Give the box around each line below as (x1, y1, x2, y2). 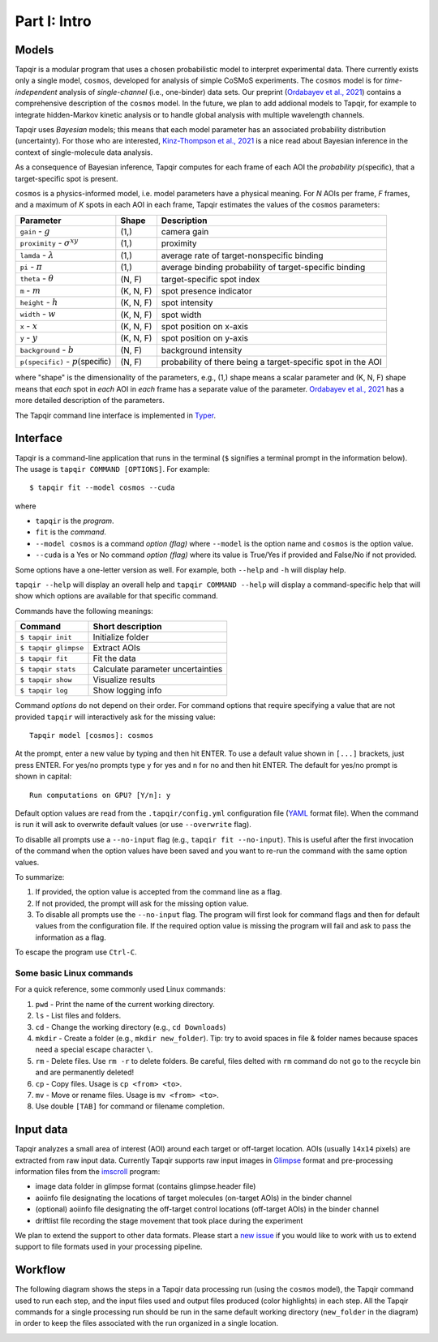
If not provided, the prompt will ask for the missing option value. (35, 898, 249, 908)
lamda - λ (19, 249, 54, 260)
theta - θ (19, 272, 54, 284)
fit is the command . (35, 527, 107, 537)
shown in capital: (15, 771, 72, 782)
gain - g (19, 225, 50, 237)
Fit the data (92, 653, 137, 664)
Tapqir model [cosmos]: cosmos (29, 731, 154, 740)
